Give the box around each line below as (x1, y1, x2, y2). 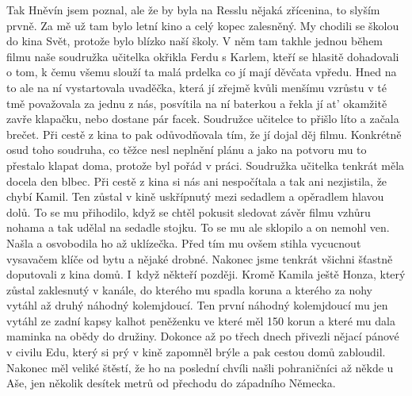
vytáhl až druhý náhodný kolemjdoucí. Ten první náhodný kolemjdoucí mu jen (6, 297, 388, 313)
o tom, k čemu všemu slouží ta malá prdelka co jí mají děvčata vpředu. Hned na (6, 63, 397, 80)
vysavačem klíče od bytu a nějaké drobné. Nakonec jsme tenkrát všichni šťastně (6, 250, 393, 267)
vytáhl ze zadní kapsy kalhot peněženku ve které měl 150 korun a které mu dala (6, 312, 395, 329)
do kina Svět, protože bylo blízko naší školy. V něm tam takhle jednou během (6, 33, 383, 49)
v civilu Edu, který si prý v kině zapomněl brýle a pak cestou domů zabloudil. (6, 344, 386, 360)
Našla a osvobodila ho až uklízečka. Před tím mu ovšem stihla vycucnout (6, 234, 361, 251)
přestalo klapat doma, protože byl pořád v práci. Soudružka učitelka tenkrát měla (6, 156, 405, 173)
